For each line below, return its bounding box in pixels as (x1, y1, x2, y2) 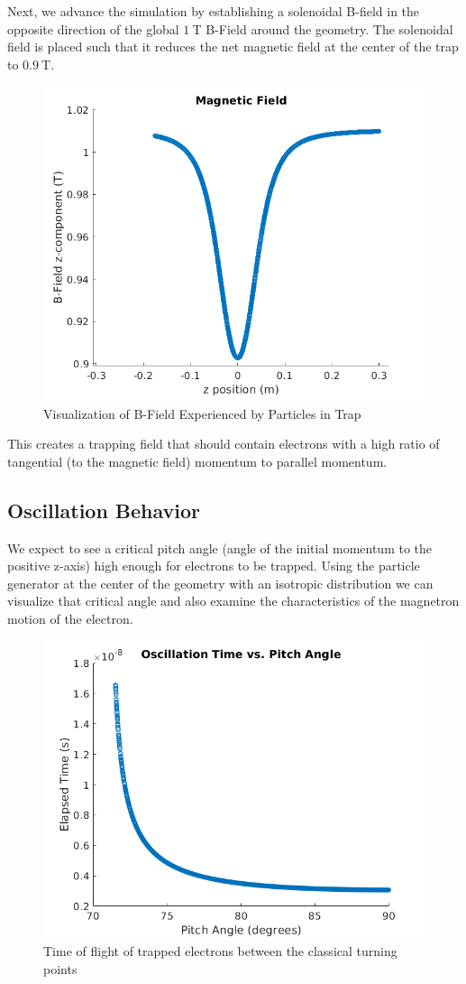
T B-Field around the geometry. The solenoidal (192, 19, 453, 38)
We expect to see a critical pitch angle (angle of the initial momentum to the (7, 538, 433, 557)
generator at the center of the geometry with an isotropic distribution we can (7, 573, 434, 592)
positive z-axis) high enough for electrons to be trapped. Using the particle (7, 556, 420, 575)
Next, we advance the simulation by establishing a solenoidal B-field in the (7, 2, 420, 20)
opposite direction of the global (7, 19, 179, 38)
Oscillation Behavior (7, 496, 201, 524)
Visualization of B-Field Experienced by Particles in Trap (43, 404, 361, 422)
